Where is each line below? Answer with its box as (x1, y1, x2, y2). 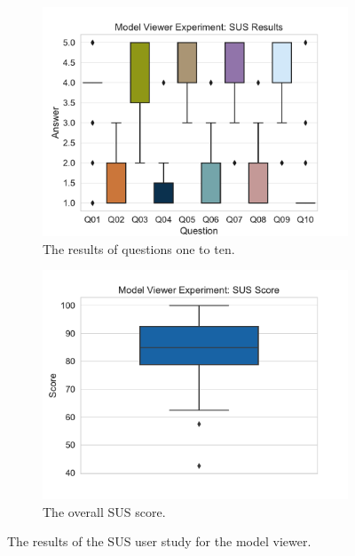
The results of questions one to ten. (43, 239, 235, 258)
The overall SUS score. (43, 502, 166, 520)
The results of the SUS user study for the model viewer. (7, 532, 312, 551)
